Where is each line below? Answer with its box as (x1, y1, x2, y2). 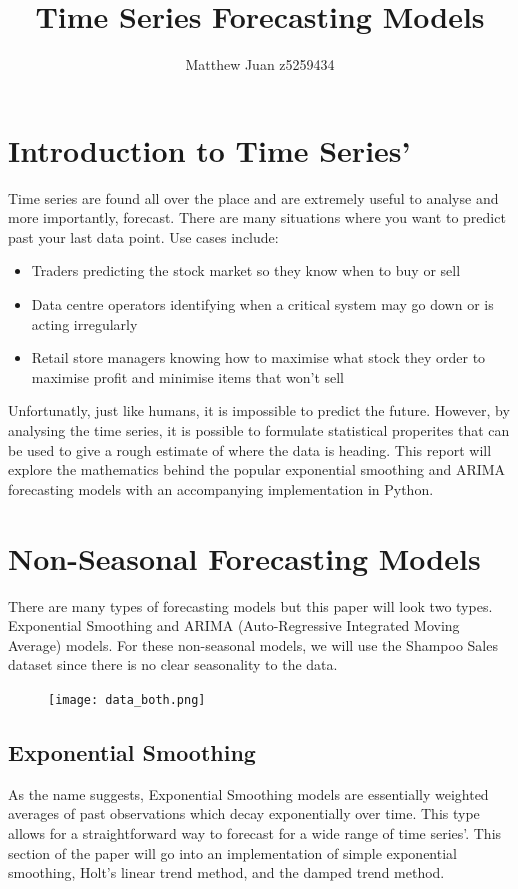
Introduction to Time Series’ (8, 129, 411, 170)
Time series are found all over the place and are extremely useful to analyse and (8, 187, 499, 208)
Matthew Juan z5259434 (185, 54, 335, 75)
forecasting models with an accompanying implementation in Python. (8, 478, 434, 499)
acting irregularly (31, 313, 138, 334)
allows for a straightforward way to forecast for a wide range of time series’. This (8, 822, 502, 843)
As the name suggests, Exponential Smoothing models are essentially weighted (8, 783, 489, 804)
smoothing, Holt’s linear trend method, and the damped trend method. (8, 862, 445, 883)
